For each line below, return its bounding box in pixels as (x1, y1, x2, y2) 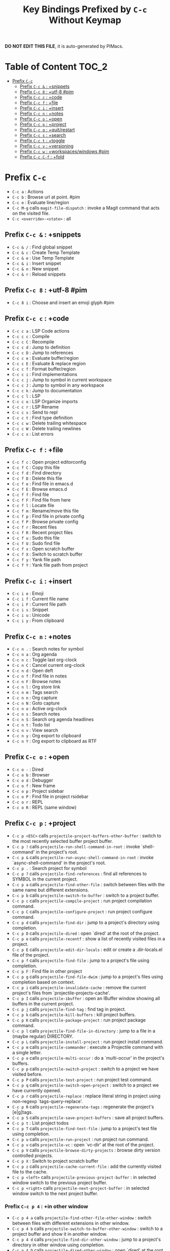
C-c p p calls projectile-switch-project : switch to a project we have (12, 1065, 159, 1072)
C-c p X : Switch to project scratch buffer (12, 1158, 99, 1164)
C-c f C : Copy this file (12, 464, 60, 470)
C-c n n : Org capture (12, 694, 58, 700)
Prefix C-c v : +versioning (19, 143, 74, 149)
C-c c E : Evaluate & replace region (12, 360, 86, 366)
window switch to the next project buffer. (12, 1190, 99, 1196)
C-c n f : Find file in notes (12, 672, 67, 679)
